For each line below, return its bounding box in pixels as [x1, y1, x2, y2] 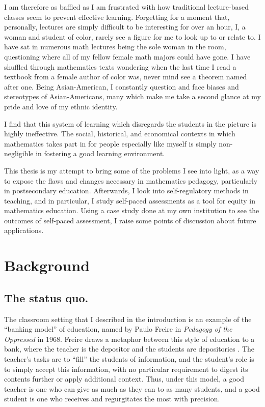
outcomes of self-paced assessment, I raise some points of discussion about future [4, 215, 256, 225]
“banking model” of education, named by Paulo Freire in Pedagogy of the [4, 324, 232, 334]
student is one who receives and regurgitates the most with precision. [4, 393, 220, 404]
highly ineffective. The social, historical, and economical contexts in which [4, 128, 235, 139]
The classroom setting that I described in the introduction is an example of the [4, 313, 252, 324]
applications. [4, 225, 44, 236]
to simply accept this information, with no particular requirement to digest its [4, 363, 248, 374]
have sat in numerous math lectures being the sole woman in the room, [4, 41, 226, 52]
